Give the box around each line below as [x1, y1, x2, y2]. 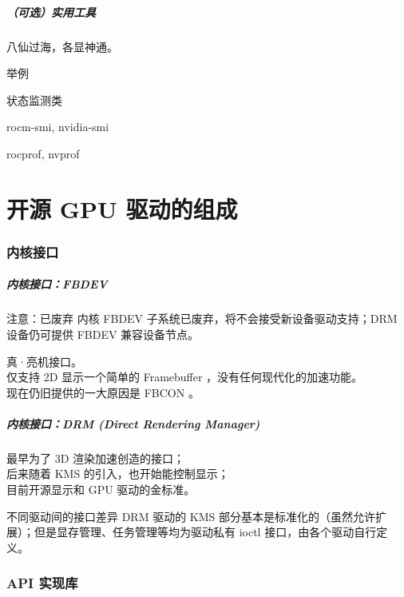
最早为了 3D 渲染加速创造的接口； [6, 449, 185, 466]
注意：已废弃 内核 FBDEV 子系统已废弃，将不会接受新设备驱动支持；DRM [6, 310, 398, 327]
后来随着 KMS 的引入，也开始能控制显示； [6, 465, 229, 482]
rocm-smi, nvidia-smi [6, 118, 109, 135]
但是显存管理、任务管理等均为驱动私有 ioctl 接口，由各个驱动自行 [34, 523, 377, 540]
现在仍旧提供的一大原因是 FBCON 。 [6, 384, 200, 400]
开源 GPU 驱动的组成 [6, 192, 238, 225]
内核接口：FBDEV [6, 276, 108, 293]
